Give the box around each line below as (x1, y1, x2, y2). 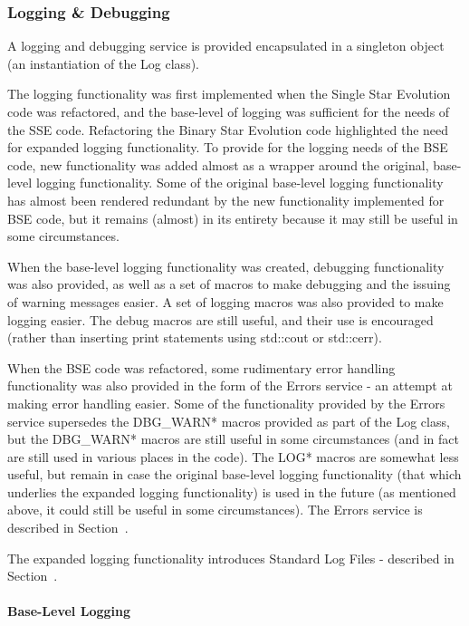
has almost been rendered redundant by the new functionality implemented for (7, 190, 445, 209)
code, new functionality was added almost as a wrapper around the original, (7, 155, 429, 174)
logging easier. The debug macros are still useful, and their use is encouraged (7, 310, 434, 329)
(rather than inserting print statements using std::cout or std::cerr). (7, 328, 382, 347)
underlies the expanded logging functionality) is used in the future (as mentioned (7, 482, 456, 501)
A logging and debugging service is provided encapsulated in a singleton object (7, 36, 445, 55)
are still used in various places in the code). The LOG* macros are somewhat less (7, 447, 459, 466)
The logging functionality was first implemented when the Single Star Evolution (7, 84, 451, 103)
